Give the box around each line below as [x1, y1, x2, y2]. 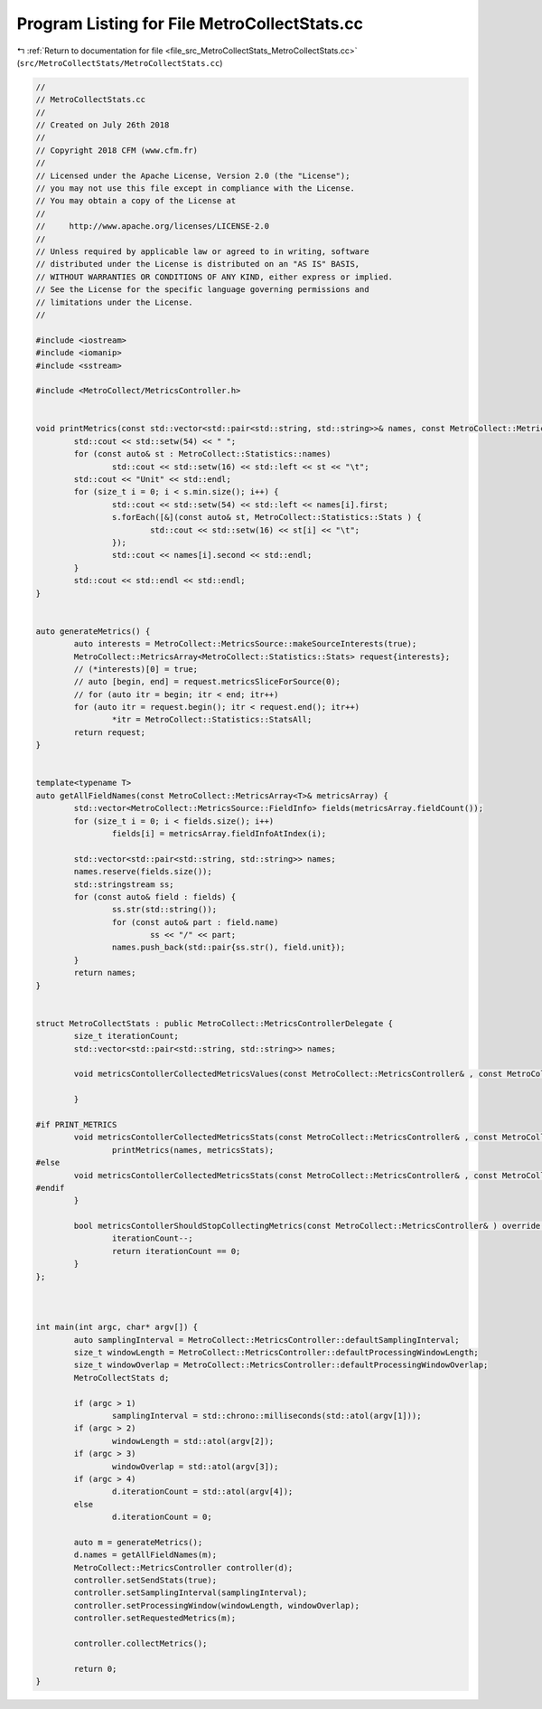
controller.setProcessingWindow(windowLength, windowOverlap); [73, 1600, 360, 1610]
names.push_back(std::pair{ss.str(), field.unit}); [111, 942, 346, 953]
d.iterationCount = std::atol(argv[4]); [111, 1487, 294, 1497]
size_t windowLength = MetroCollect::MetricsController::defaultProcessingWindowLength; [73, 1347, 479, 1357]
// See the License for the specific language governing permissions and [35, 285, 369, 295]
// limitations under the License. [35, 297, 193, 307]
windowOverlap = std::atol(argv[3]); [111, 1461, 279, 1471]
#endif [35, 1183, 65, 1193]
